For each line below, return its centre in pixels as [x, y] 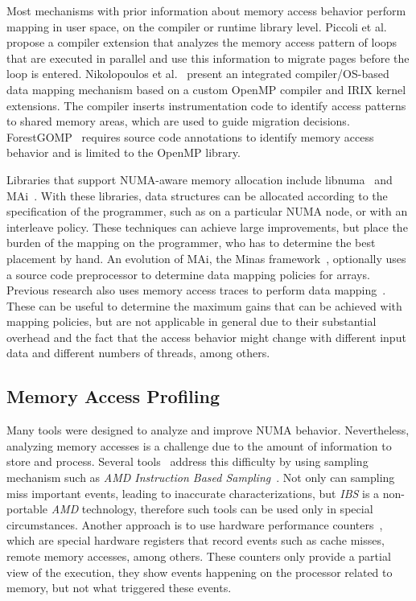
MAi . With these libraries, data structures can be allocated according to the [197, 195]
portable [27, 509]
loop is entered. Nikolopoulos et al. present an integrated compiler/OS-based [198, 74]
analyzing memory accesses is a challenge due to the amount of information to [199, 445]
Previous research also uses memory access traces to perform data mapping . [196, 290]
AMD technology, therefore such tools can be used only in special [212, 509]
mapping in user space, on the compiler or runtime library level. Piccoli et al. [197, 26]
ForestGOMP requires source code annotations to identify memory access [190, 136]
